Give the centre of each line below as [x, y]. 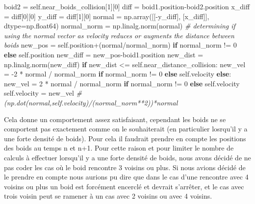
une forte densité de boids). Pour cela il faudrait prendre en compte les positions [125, 138]
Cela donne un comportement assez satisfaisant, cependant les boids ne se [115, 119]
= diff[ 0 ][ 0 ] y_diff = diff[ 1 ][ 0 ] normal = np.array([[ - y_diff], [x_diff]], [107, 16]
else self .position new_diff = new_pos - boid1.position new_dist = [104, 54]
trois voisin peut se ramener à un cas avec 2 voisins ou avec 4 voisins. [108, 196]
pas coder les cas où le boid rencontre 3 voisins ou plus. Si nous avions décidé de [125, 167]
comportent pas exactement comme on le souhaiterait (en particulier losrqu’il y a [126, 129]
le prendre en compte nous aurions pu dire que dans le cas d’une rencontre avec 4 [126, 177]
